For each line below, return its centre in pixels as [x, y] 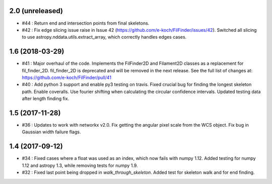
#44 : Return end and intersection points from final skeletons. [86, 23]
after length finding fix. [46, 99]
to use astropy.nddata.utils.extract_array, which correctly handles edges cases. [104, 37]
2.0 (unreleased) [36, 11]
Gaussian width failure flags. [51, 132]
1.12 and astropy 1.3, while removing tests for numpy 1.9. [80, 165]
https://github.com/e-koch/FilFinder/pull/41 [67, 77]
